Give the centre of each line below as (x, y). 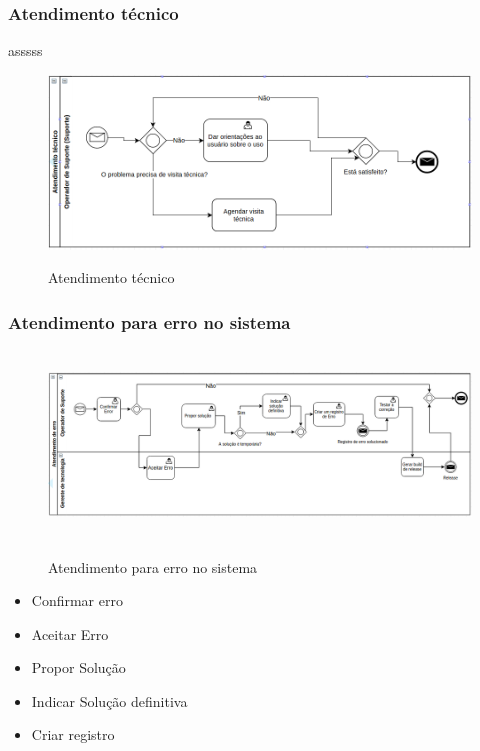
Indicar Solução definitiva (109, 700)
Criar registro (73, 734)
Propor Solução (78, 667)
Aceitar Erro (70, 633)
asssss (25, 50)
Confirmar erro (77, 600)
